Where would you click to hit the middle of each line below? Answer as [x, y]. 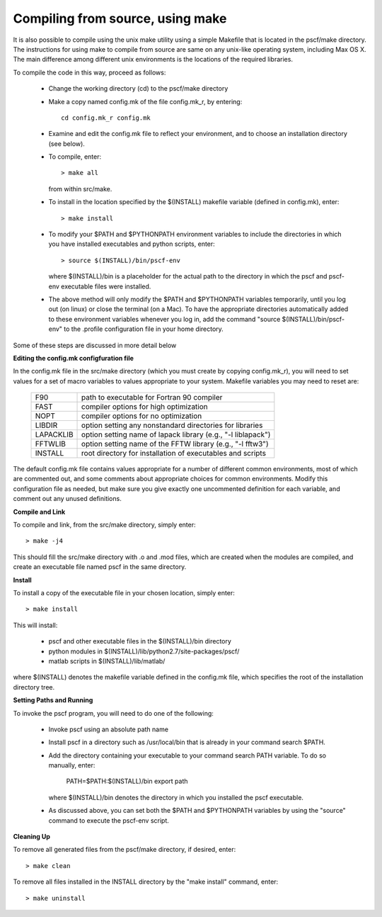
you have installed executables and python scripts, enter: [132, 244]
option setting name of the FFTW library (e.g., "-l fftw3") [175, 444]
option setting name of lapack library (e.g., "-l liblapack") [176, 434]
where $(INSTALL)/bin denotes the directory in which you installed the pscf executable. [176, 797]
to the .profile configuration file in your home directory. [144, 329]
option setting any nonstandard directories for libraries [172, 425]
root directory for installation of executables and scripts [174, 454]
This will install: [35, 625]
